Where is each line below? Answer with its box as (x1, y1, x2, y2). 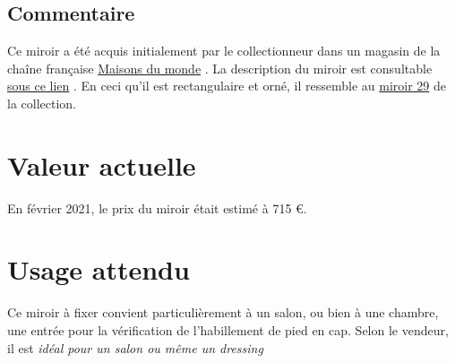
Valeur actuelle (7, 146, 196, 183)
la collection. (7, 93, 76, 112)
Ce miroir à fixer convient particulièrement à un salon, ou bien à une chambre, (7, 303, 439, 322)
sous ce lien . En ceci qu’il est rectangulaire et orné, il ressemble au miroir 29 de (7, 76, 446, 95)
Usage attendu (7, 251, 190, 288)
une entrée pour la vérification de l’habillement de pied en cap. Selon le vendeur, (7, 321, 449, 340)
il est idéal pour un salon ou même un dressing (7, 338, 263, 357)
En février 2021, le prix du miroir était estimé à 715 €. (7, 198, 307, 217)
